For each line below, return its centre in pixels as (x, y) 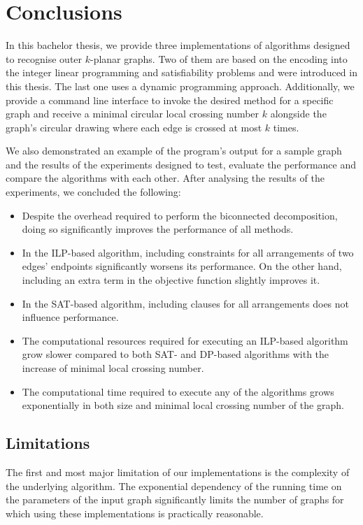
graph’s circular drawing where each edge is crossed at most (134, 127)
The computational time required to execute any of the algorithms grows (178, 391)
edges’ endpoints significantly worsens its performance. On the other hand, (182, 266)
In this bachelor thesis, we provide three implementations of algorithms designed (178, 45)
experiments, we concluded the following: (93, 192)
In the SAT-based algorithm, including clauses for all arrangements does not (186, 303)
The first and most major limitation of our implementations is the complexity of (178, 472)
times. (286, 127)
